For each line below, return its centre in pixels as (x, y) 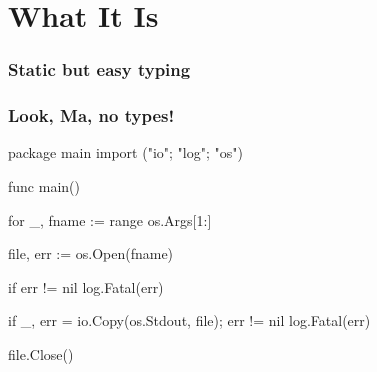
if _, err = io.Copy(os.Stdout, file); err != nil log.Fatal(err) (189, 320)
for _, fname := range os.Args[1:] (110, 219)
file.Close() (41, 354)
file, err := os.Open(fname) (91, 253)
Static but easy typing (99, 69)
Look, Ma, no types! (91, 115)
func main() (44, 186)
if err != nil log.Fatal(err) (86, 286)
